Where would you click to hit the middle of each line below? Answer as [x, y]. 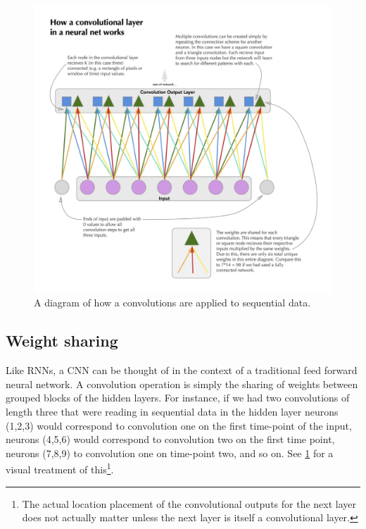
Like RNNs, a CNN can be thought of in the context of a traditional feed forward [182, 370]
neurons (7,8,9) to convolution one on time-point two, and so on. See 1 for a [170, 453]
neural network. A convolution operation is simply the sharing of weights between [182, 384]
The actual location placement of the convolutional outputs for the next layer [189, 503]
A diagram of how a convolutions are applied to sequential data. [172, 303]
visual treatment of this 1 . [60, 468]
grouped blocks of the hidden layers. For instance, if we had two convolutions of [178, 398]
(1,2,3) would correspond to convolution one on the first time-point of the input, [179, 425]
